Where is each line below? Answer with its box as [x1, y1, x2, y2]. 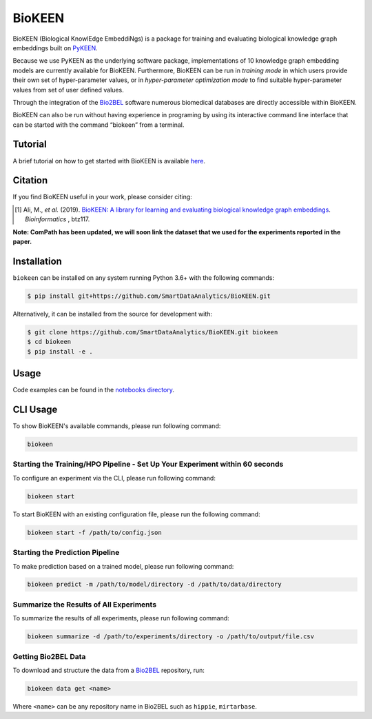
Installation [12, 255, 62, 267]
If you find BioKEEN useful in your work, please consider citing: [12, 193, 192, 201]
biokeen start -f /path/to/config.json [27, 528, 162, 536]
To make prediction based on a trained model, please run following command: [12, 562, 234, 570]
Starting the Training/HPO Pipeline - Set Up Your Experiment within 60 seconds [12, 459, 284, 469]
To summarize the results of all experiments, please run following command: [12, 614, 230, 622]
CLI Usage [12, 404, 58, 415]
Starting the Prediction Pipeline [12, 548, 120, 558]
